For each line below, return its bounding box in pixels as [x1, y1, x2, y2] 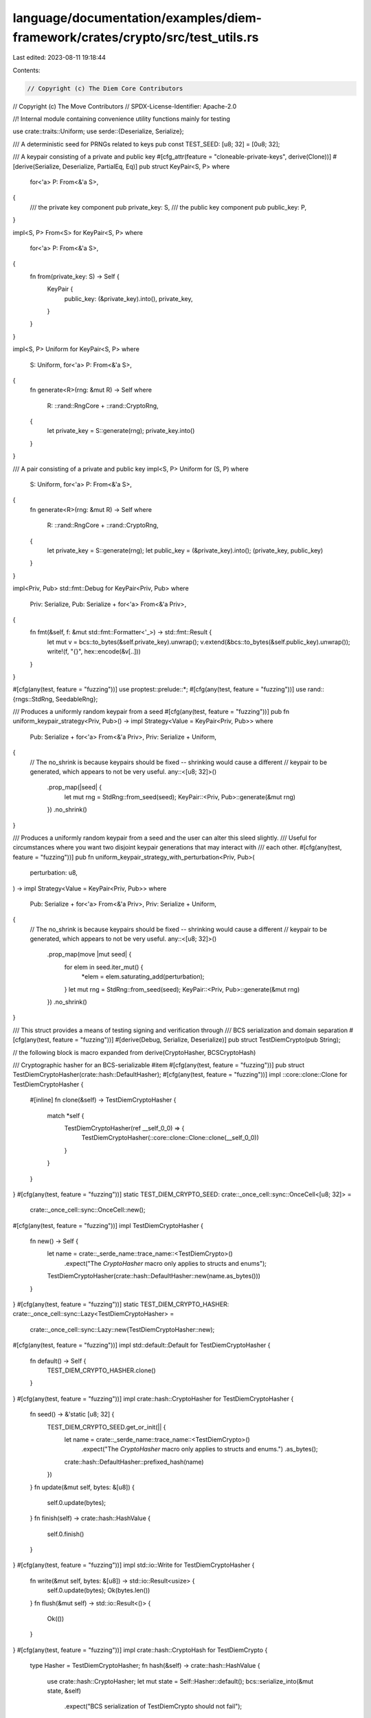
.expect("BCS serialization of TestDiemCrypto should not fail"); [64, 1702, 243, 1710]
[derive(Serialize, [12, 162, 61, 170]
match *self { [47, 1111, 85, 1119]
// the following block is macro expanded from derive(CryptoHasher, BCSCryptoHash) [12, 1048, 256, 1056]
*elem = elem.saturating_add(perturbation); [81, 972, 205, 981]
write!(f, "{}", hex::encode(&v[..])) [47, 647, 141, 656]
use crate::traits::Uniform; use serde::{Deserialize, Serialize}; [12, 127, 185, 135]
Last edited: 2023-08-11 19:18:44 [12, 54, 106, 62]
